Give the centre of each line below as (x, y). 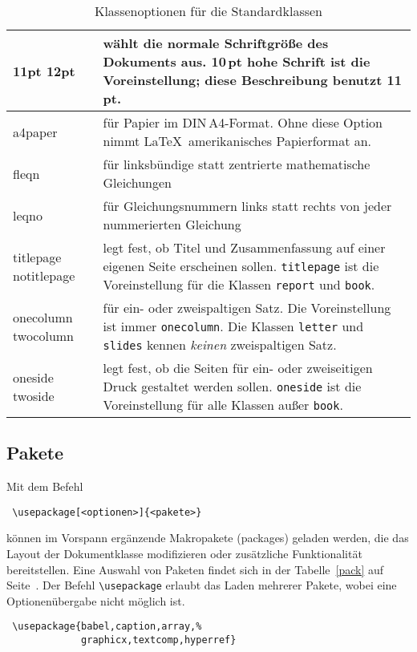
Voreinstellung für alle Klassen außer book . (223, 405)
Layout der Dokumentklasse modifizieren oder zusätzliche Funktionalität (184, 554)
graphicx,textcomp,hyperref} (159, 640)
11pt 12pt (44, 71)
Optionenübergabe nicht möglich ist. (96, 600)
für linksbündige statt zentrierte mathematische (237, 164)
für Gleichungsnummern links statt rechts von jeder (247, 206)
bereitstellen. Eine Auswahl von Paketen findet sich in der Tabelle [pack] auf (195, 569)
